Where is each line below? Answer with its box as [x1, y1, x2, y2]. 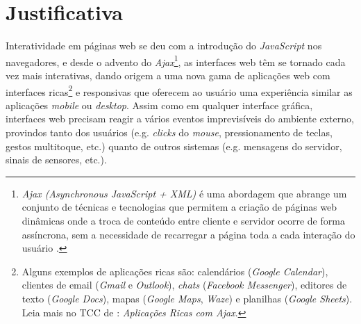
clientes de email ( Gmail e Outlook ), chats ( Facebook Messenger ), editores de [22, 277, 347, 292]
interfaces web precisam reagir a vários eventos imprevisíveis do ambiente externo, [6, 111, 354, 126]
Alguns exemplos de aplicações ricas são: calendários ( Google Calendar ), [22, 264, 328, 278]
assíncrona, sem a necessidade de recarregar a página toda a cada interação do [22, 227, 355, 241]
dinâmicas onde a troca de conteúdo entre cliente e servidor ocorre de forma [22, 213, 345, 227]
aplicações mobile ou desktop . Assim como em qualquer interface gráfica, [6, 97, 313, 112]
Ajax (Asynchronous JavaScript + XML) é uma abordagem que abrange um [22, 186, 347, 200]
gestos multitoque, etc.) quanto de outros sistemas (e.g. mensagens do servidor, [6, 138, 342, 153]
